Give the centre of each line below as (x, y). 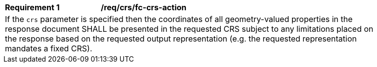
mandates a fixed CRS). (49, 48)
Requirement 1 (32, 7)
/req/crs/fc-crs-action (144, 7)
